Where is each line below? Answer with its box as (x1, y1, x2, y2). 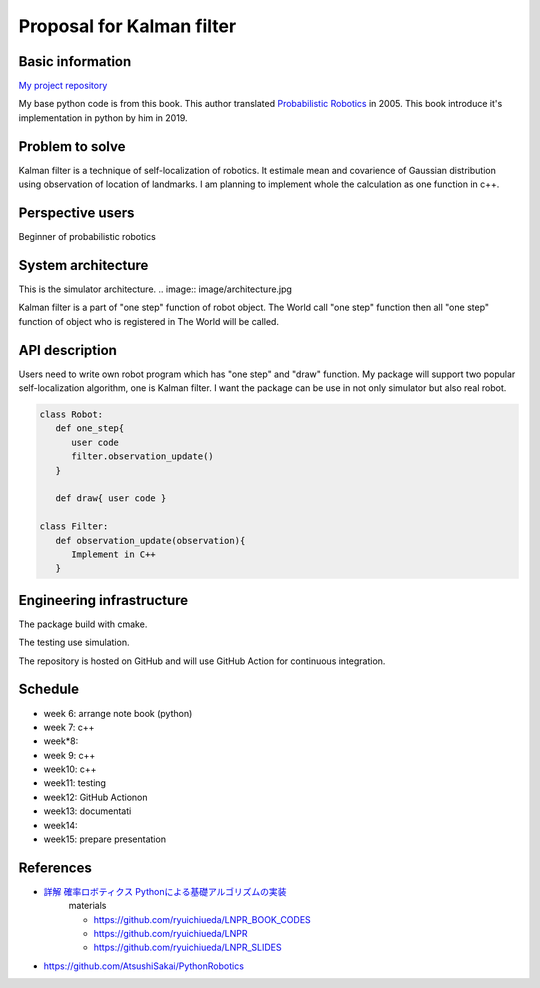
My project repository (18, 80, 108, 92)
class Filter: (39, 521, 109, 532)
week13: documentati (43, 805, 132, 817)
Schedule (18, 681, 80, 698)
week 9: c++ (43, 749, 96, 761)
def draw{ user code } (55, 493, 167, 504)
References (18, 859, 92, 876)
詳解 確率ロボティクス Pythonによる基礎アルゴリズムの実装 (43, 885, 287, 897)
